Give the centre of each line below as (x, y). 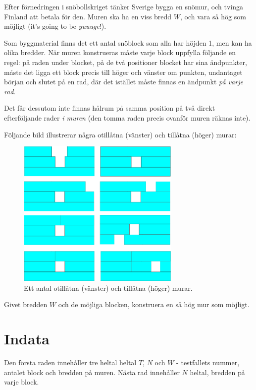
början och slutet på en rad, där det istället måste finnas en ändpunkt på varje (124, 82)
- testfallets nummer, (208, 362)
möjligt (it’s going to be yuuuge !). (55, 26)
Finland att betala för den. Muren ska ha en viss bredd (88, 16)
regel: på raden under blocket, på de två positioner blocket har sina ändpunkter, (126, 62)
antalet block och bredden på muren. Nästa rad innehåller (92, 372)
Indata (27, 339)
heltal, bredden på (217, 372)
